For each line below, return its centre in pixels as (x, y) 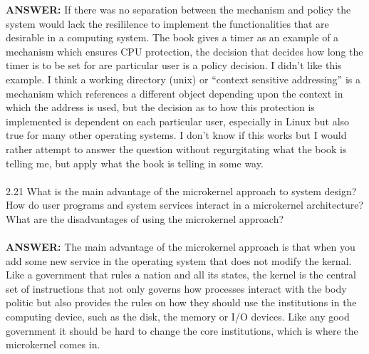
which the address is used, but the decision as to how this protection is (160, 107)
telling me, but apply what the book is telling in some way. (135, 163)
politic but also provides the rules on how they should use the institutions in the (181, 302)
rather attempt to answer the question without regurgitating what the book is (176, 149)
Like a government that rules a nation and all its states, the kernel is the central (181, 275)
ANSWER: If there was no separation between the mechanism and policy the (178, 9)
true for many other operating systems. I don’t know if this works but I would (176, 135)
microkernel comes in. (53, 344)
